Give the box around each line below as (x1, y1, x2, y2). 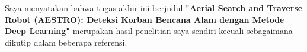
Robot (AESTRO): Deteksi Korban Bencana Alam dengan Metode (5, 13, 284, 25)
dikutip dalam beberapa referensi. (5, 36, 127, 48)
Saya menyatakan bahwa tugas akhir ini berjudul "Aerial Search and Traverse (5, 2, 303, 13)
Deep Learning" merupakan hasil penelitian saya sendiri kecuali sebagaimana (5, 25, 293, 37)
